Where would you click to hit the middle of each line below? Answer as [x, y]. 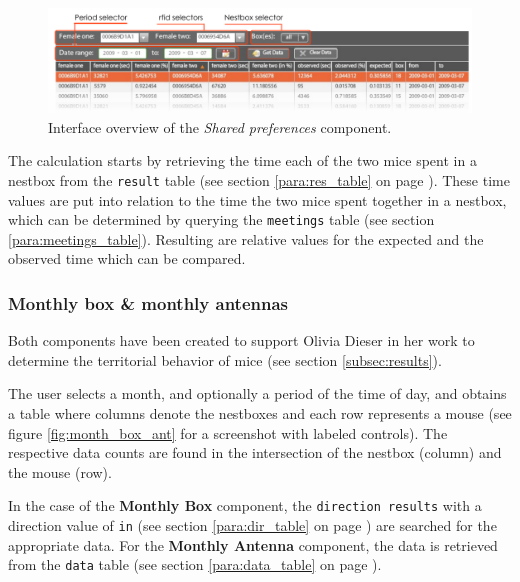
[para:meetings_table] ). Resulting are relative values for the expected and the [246, 238]
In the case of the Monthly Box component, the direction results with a [245, 505]
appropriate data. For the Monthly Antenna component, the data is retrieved [253, 544]
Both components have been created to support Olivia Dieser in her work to [241, 340]
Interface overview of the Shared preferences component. [220, 126]
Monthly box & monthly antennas [148, 302]
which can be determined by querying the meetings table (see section [221, 219]
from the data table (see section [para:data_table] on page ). [195, 564]
